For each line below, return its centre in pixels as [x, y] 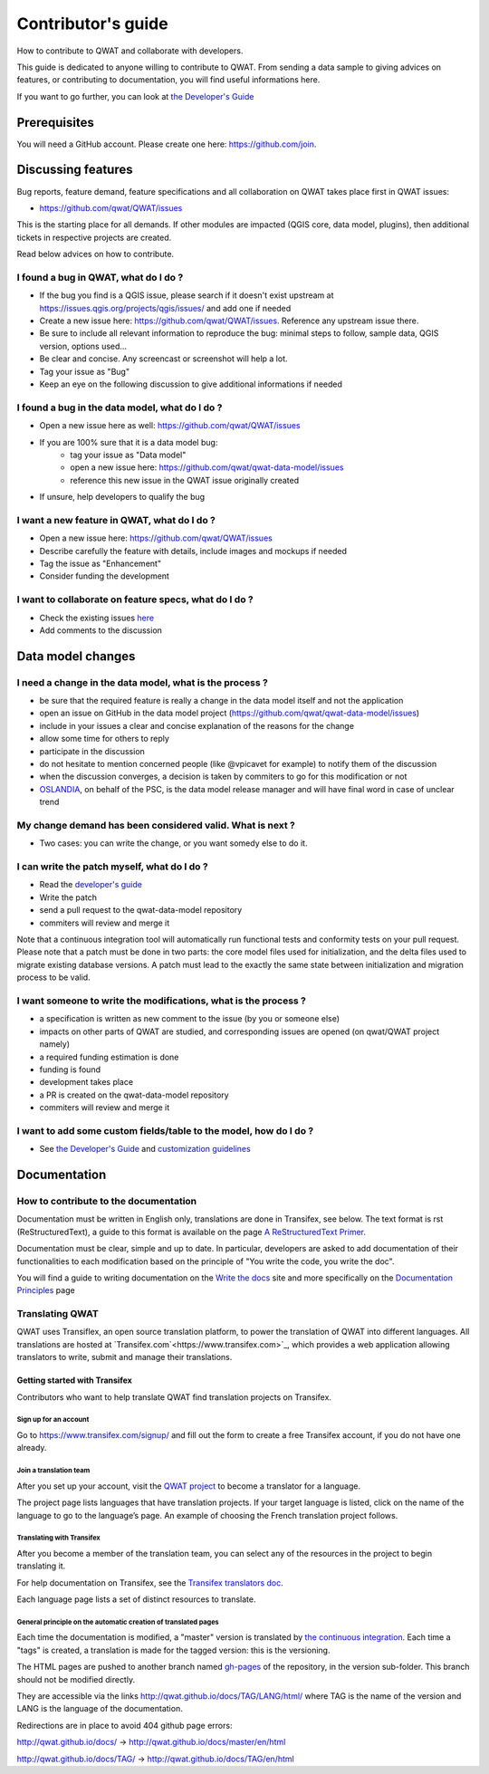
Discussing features [75, 170]
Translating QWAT [58, 1314]
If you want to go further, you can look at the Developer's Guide [135, 96]
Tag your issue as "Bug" [85, 371]
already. [32, 1448]
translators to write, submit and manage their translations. [125, 1357]
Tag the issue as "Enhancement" [101, 563]
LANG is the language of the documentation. [100, 1709]
